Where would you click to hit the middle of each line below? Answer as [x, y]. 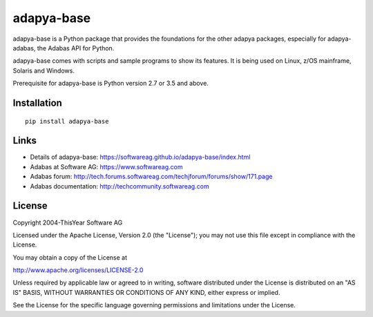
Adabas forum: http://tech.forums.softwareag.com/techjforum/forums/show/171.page [151, 177]
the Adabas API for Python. [76, 48]
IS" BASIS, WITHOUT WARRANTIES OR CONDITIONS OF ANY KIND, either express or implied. [146, 292]
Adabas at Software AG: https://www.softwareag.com [106, 166]
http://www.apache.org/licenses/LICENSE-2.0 [78, 270]
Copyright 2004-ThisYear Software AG [68, 222]
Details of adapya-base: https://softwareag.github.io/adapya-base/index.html [140, 157]
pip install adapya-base [67, 121]
